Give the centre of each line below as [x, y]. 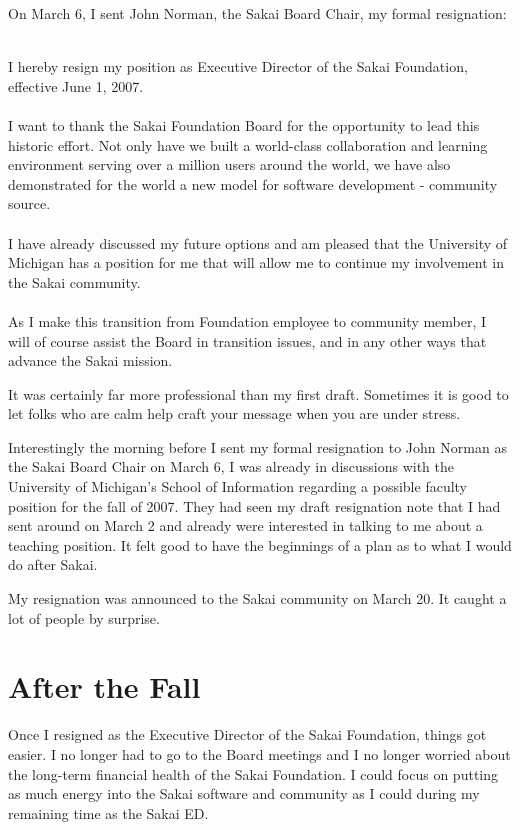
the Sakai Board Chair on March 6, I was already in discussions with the [231, 466]
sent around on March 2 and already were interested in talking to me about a [245, 525]
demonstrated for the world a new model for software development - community [253, 183]
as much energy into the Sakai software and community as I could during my [244, 793]
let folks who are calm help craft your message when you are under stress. [234, 413]
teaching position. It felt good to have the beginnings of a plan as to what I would [260, 544]
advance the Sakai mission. [90, 360]
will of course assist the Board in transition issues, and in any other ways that [247, 340]
